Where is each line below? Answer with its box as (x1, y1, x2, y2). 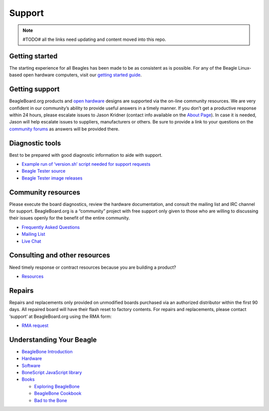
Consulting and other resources (9, 251, 111, 260)
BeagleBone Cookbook (34, 391, 82, 397)
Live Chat (21, 238, 41, 244)
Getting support (9, 85, 60, 94)
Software (21, 362, 41, 368)
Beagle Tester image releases (21, 175, 83, 181)
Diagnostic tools (9, 139, 61, 147)
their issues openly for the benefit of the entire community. (9, 215, 130, 221)
